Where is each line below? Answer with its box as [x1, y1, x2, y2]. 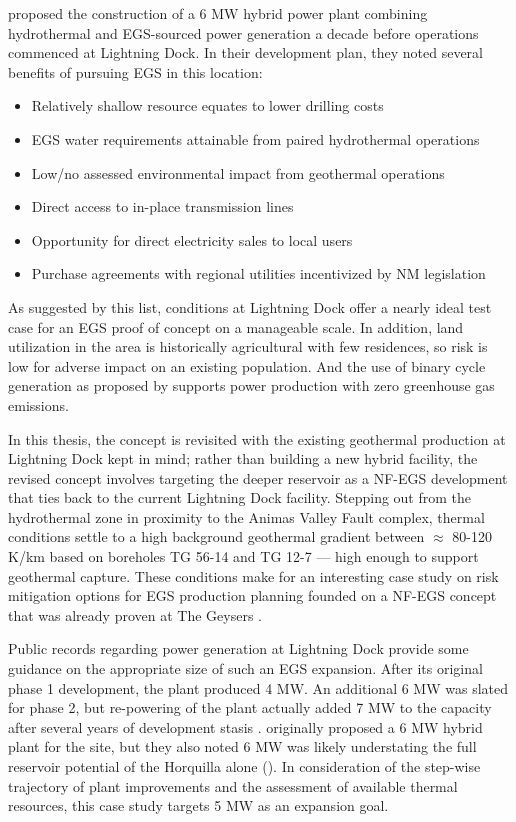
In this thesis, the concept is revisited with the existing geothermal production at [8, 428, 506, 449]
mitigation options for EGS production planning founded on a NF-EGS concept [8, 585, 497, 606]
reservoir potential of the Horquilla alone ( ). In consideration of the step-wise [8, 756, 481, 776]
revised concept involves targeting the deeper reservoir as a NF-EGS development [8, 467, 508, 488]
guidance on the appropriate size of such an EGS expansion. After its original [8, 658, 483, 679]
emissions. [8, 394, 69, 415]
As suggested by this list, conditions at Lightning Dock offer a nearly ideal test [8, 296, 492, 317]
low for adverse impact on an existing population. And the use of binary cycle [8, 355, 486, 376]
